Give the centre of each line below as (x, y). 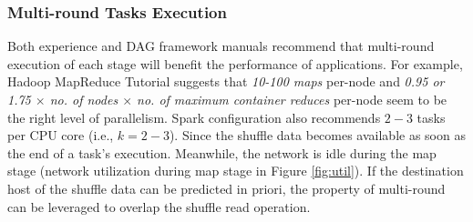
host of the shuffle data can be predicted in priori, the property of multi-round (226, 188)
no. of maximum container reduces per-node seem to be (292, 99)
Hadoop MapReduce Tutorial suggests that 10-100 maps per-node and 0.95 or (226, 81)
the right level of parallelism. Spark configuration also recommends (194, 117)
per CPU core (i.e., (61, 135)
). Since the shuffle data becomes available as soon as (317, 135)
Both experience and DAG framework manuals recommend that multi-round (221, 46)
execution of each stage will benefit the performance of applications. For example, (235, 63)
